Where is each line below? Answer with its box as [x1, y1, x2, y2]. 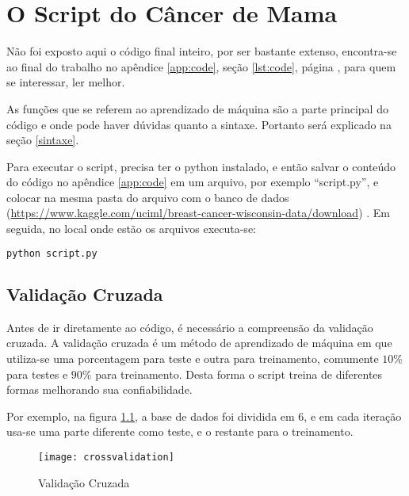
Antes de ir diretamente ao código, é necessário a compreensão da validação [6, 319, 373, 335]
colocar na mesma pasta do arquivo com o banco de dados [6, 189, 289, 205]
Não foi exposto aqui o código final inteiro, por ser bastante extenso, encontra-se [6, 43, 397, 59]
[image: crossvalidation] [38, 451, 174, 463]
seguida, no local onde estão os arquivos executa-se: [6, 220, 256, 237]
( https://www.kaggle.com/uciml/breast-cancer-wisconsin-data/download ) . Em [6, 204, 390, 221]
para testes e [6, 365, 68, 382]
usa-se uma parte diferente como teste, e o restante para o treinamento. [6, 423, 354, 440]
